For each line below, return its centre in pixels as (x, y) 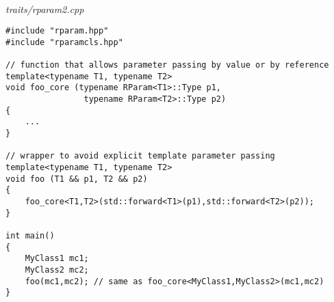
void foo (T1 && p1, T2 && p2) (77, 179)
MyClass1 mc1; (57, 259)
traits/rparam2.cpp (45, 9)
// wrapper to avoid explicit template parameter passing (140, 156)
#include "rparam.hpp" (57, 31)
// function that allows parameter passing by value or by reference (167, 65)
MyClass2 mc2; (57, 270)
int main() (30, 236)
